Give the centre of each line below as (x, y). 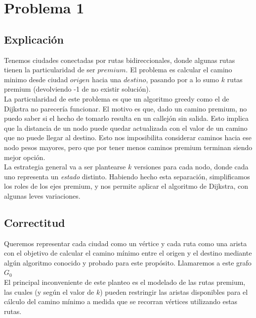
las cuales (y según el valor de (49, 291)
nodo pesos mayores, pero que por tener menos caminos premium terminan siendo (128, 147)
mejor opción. (25, 157)
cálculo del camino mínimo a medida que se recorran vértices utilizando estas (121, 301)
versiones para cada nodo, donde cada (191, 167)
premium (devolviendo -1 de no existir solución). (77, 89)
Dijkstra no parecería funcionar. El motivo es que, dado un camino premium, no (126, 108)
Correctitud (35, 222)
